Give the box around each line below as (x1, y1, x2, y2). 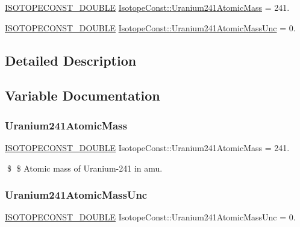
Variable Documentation (5, 86, 160, 105)
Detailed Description (5, 51, 137, 69)
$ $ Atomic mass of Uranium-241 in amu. (7, 161, 163, 174)
